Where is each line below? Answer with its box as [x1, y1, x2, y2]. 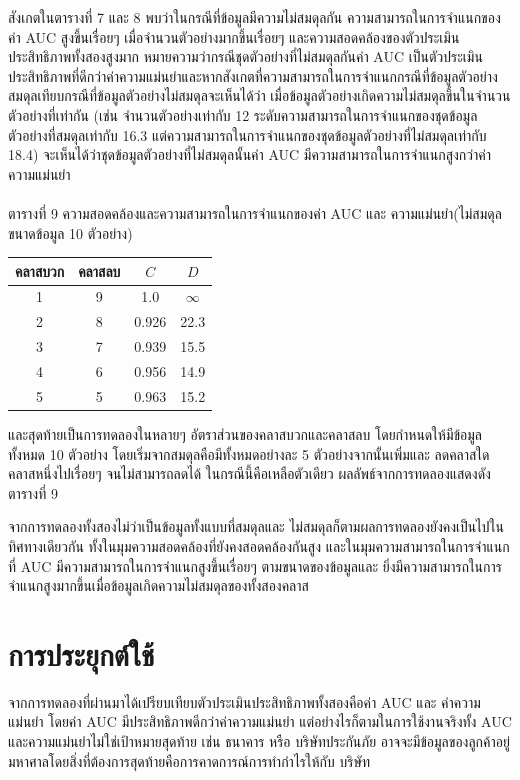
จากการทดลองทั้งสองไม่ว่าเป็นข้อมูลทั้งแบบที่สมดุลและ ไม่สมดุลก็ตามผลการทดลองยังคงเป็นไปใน [8, 516, 504, 537]
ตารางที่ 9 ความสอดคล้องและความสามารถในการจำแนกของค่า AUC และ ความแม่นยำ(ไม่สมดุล [8, 202, 502, 223]
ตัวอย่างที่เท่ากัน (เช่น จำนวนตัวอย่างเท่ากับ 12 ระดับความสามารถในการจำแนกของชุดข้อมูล [8, 104, 478, 125]
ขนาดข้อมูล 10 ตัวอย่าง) [8, 222, 133, 243]
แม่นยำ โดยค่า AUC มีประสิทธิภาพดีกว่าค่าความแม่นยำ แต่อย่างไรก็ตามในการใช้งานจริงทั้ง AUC [8, 711, 512, 732]
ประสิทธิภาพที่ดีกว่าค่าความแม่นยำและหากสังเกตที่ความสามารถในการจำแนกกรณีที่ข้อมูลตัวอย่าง [8, 65, 498, 86]
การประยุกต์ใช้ [8, 633, 155, 674]
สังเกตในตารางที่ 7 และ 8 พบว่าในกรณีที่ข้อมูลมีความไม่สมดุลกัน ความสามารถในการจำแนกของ [8, 7, 501, 27]
